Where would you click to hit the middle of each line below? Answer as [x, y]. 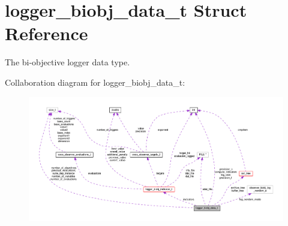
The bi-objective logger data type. [67, 62]
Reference [46, 33]
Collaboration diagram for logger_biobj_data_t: [95, 82]
